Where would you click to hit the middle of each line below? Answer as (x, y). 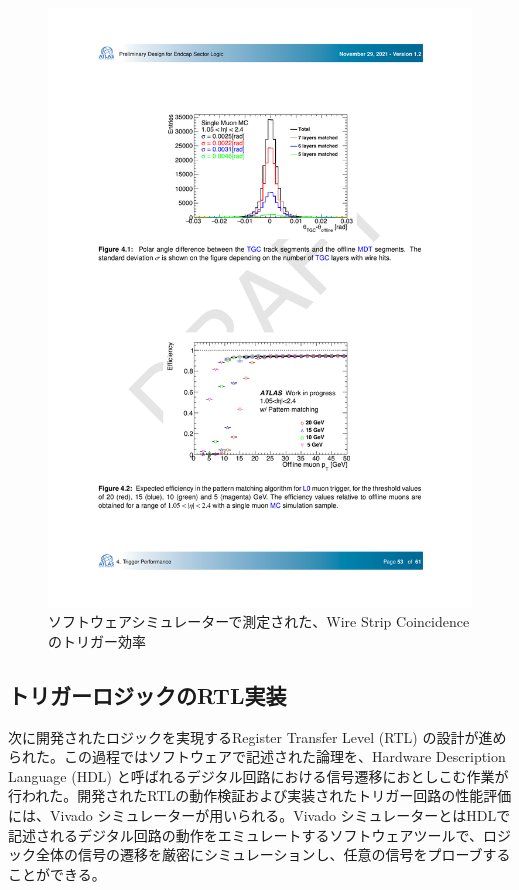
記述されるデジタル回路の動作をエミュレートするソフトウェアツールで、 (245, 834)
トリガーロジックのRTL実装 (147, 694)
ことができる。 (57, 873)
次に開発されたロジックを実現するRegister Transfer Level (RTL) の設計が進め (257, 736)
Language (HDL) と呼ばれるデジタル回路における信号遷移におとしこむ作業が (258, 775)
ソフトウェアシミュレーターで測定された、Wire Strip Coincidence (259, 621)
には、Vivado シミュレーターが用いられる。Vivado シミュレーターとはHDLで (259, 815)
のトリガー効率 (97, 640)
